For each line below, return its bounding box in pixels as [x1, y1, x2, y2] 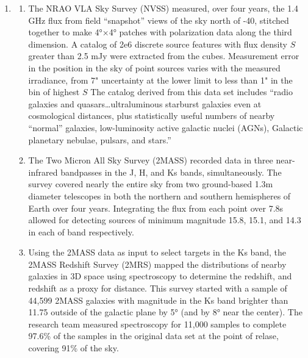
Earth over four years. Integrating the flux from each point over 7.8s [28, 201, 284, 214]
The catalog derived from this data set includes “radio [90, 85, 293, 98]
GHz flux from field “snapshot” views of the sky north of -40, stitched [28, 13, 289, 26]
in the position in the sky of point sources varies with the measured [28, 61, 281, 74]
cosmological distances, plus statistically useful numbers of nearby [28, 109, 275, 122]
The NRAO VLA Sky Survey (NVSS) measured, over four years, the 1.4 [28, 2, 299, 14]
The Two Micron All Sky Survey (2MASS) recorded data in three [28, 154, 273, 166]
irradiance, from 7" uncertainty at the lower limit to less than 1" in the [28, 73, 293, 86]
